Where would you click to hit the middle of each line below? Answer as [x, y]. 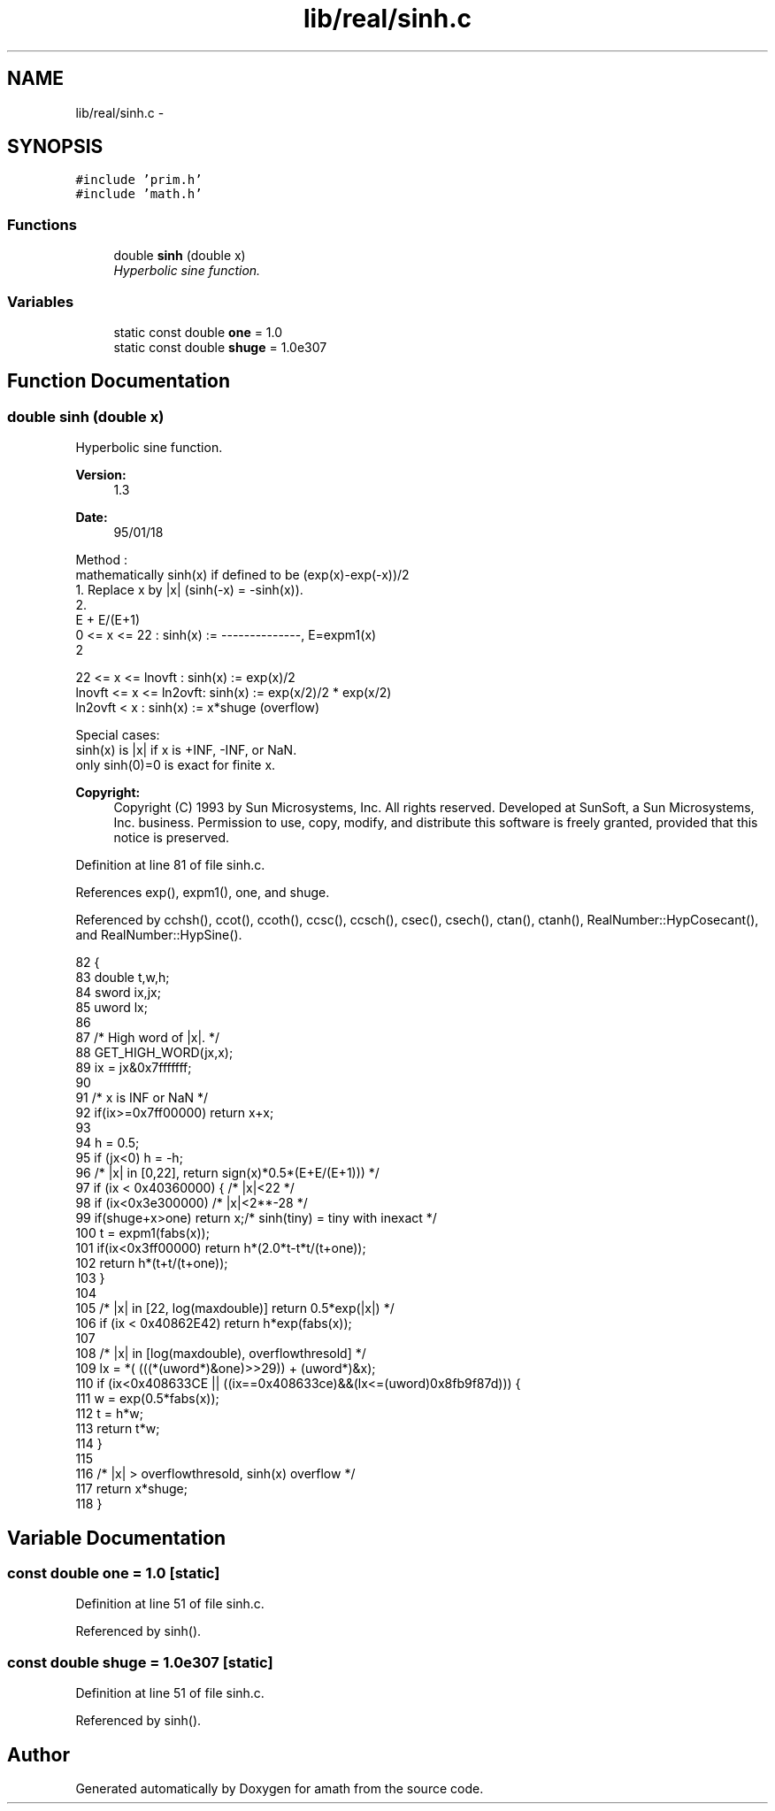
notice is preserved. [172, 838]
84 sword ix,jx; [118, 993]
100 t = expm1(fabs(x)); [142, 1233]
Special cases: [118, 735]
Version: [101, 475]
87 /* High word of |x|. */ [148, 1038]
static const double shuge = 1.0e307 [220, 347]
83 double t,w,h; [123, 978]
